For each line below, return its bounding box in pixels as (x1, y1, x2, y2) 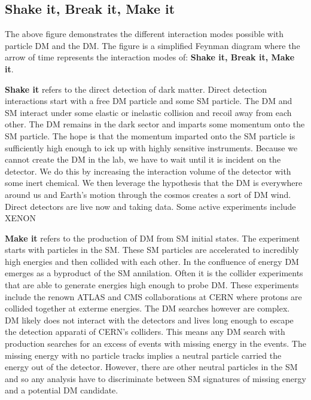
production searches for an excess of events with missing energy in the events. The (5, 337, 306, 350)
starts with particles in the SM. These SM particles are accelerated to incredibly (5, 243, 299, 256)
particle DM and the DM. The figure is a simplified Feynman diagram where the (5, 39, 300, 51)
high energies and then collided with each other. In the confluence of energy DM (5, 255, 299, 267)
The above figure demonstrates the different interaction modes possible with (5, 28, 284, 40)
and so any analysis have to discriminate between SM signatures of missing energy (5, 372, 306, 384)
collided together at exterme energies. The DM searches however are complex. (5, 302, 290, 314)
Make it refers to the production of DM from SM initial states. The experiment (5, 231, 300, 244)
